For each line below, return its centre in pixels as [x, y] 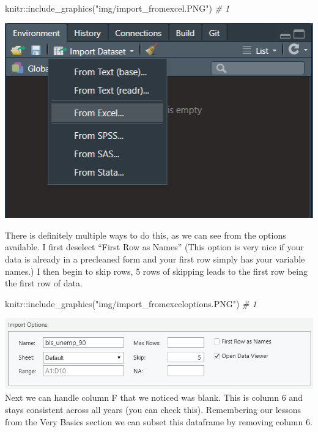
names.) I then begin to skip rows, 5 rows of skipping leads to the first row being [156, 271]
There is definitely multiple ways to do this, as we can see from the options [146, 235]
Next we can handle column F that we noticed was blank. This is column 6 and [154, 397]
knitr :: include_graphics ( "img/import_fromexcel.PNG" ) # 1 [117, 8]
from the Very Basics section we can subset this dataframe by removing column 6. [159, 421]
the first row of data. [44, 283]
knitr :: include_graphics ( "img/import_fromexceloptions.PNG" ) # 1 [131, 303]
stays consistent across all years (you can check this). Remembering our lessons [153, 409]
